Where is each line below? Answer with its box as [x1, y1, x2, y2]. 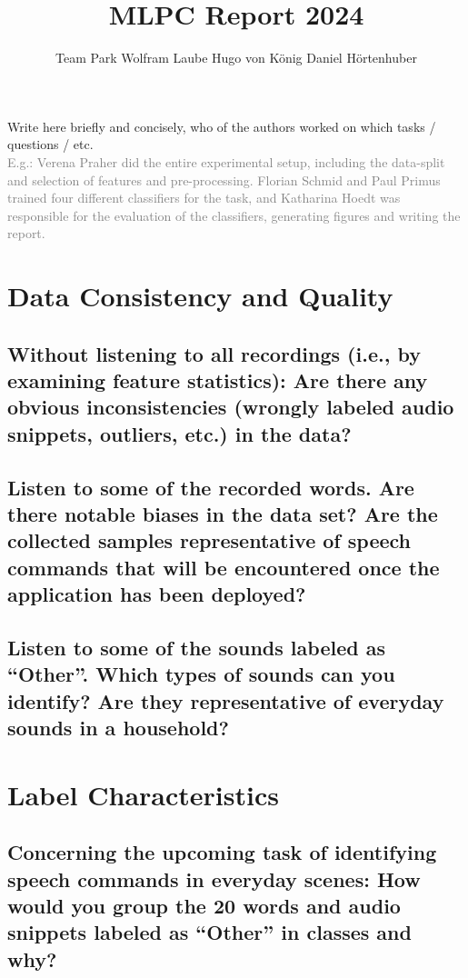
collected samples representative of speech [7, 526, 412, 554]
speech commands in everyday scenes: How [7, 864, 421, 893]
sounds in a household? [7, 714, 229, 742]
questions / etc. [7, 135, 94, 154]
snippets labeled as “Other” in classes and [7, 918, 412, 946]
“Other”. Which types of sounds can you [7, 660, 395, 688]
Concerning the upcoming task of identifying [7, 838, 437, 866]
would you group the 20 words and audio [7, 892, 401, 920]
